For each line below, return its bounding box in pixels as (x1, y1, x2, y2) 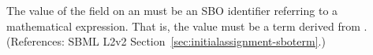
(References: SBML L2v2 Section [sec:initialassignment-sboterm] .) (6, 33, 326, 49)
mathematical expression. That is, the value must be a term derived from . (6, 17, 367, 34)
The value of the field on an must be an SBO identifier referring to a (6, 2, 338, 18)
